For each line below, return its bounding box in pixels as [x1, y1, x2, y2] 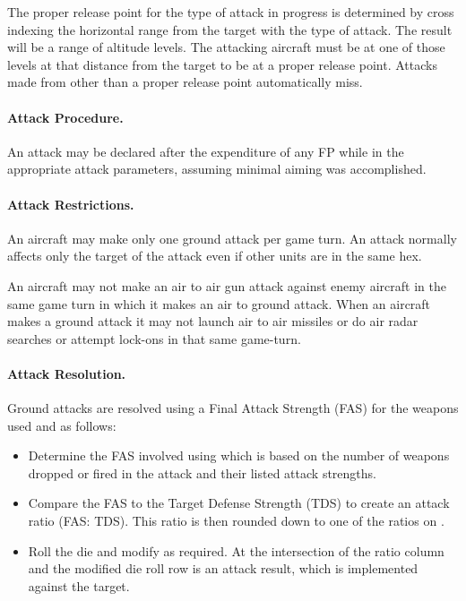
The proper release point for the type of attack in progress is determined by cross [7, 3, 454, 21]
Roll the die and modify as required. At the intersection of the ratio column [28, 541, 444, 560]
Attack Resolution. [7, 364, 126, 382]
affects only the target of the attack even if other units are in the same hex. [7, 246, 422, 265]
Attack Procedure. [7, 107, 124, 126]
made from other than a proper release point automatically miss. [7, 73, 363, 91]
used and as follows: [7, 416, 116, 434]
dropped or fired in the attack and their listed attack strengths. [28, 463, 376, 482]
